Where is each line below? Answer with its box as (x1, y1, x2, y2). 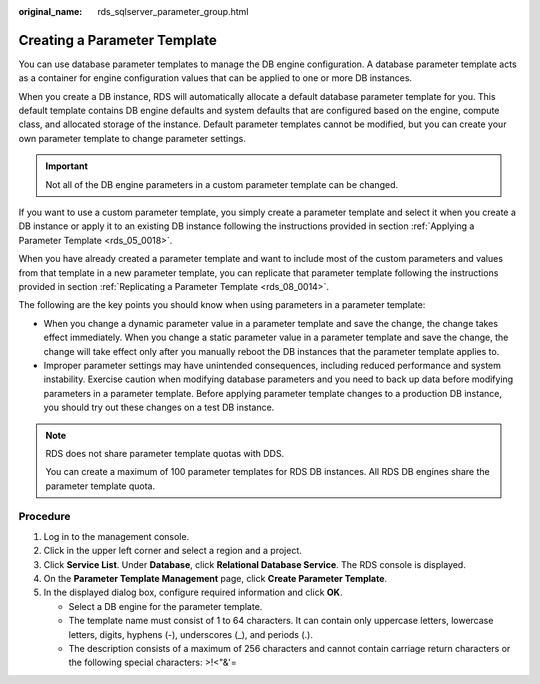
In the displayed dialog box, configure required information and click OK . (43, 586, 343, 599)
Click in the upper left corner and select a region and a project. (43, 545, 302, 557)
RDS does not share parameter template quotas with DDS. (45, 447, 285, 459)
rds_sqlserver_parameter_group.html (97, 6, 249, 17)
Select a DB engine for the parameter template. (68, 600, 263, 612)
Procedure (18, 510, 71, 524)
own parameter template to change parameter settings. (18, 132, 247, 144)
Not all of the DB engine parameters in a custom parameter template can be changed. (45, 178, 399, 190)
